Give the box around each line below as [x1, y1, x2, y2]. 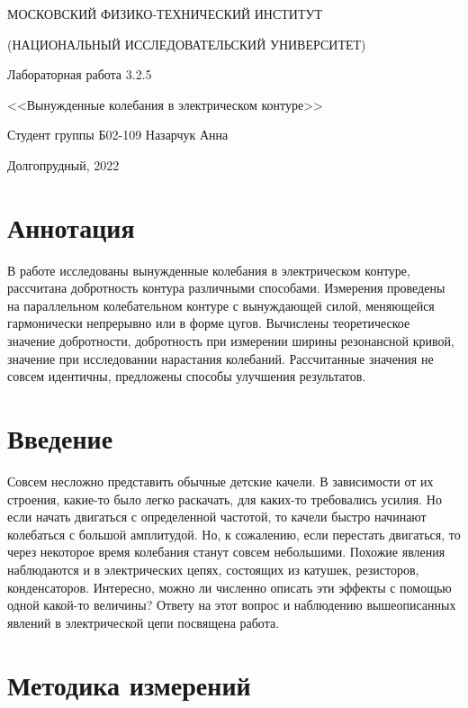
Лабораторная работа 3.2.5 [7, 65, 152, 84]
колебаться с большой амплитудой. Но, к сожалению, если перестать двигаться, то [7, 524, 461, 543]
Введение [7, 420, 113, 457]
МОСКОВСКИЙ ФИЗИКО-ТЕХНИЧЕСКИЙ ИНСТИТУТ [7, 5, 322, 23]
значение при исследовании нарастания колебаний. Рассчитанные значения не [7, 349, 434, 368]
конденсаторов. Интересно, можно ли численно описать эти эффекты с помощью [7, 577, 452, 596]
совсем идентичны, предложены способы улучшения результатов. [7, 367, 366, 386]
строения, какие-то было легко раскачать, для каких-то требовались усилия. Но [7, 489, 442, 508]
